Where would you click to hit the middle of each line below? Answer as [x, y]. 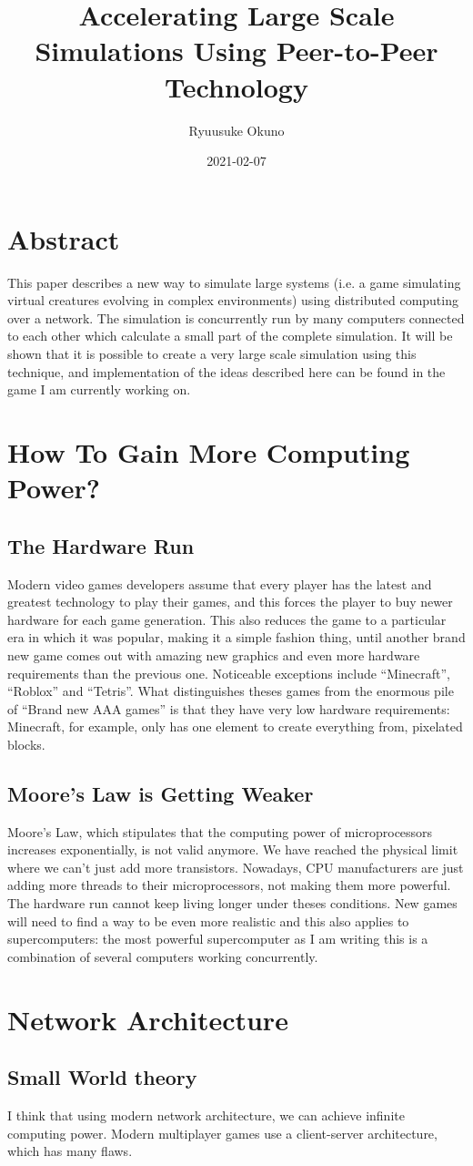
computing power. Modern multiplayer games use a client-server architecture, [222, 1133]
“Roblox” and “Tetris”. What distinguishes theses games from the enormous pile [231, 691]
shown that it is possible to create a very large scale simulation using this [212, 353]
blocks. [26, 744]
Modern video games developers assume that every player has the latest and [220, 583]
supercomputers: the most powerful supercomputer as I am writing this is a [218, 939]
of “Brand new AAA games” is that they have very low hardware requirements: [229, 708]
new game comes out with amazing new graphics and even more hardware [214, 655]
